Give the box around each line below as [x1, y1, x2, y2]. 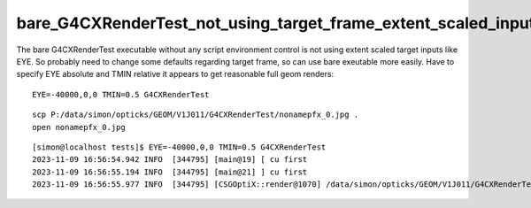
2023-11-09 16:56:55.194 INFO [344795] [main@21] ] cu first [32, 166, 308, 177]
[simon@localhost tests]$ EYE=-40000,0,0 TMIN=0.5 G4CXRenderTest [32, 142, 327, 152]
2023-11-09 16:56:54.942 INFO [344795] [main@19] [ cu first [32, 155, 308, 165]
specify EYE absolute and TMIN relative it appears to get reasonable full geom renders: [16, 69, 335, 80]
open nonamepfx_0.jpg [32, 122, 126, 132]
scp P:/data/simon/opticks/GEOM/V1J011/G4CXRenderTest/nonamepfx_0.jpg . [32, 110, 359, 119]
